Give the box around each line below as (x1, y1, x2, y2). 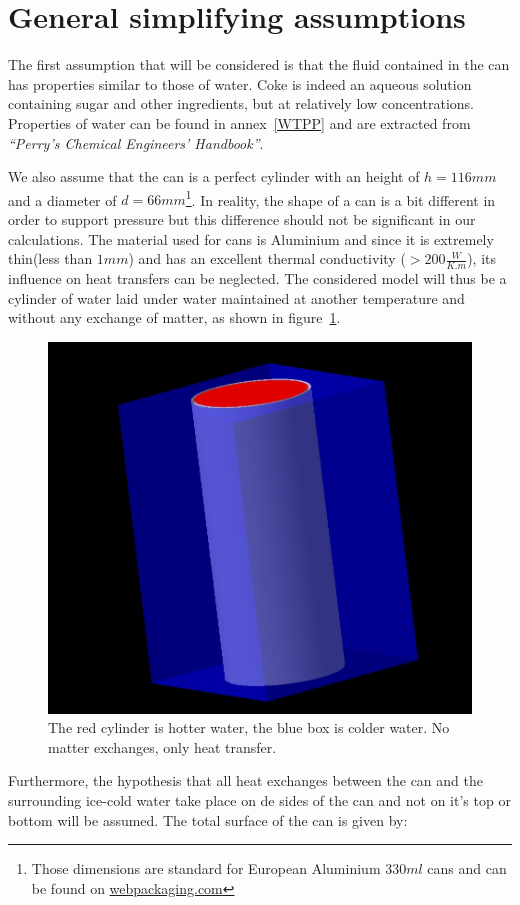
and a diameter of (8, 189, 117, 210)
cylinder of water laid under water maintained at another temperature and (8, 287, 465, 308)
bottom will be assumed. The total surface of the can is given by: (8, 809, 408, 830)
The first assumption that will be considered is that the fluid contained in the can (8, 54, 510, 75)
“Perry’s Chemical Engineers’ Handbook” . (8, 132, 264, 153)
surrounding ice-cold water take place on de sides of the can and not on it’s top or (8, 789, 511, 810)
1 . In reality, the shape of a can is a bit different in (185, 186, 496, 210)
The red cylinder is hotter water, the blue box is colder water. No (48, 717, 450, 738)
